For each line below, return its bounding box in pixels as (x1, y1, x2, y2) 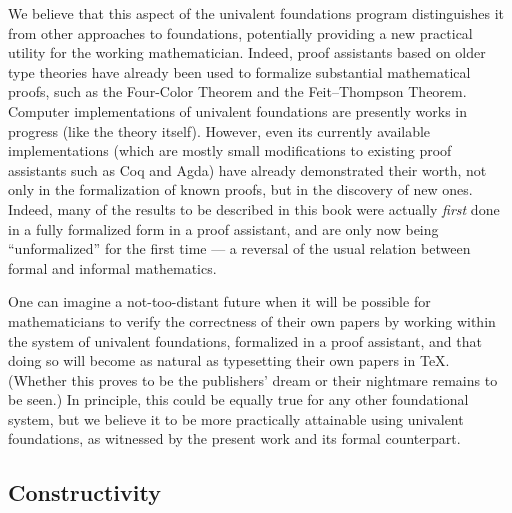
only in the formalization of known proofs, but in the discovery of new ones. (8, 179, 473, 200)
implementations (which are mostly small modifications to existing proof (8, 140, 452, 161)
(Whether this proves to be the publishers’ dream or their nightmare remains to (8, 369, 498, 390)
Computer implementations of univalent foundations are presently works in (8, 100, 467, 121)
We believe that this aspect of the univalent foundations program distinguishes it (8, 3, 505, 23)
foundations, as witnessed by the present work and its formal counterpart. (8, 428, 461, 449)
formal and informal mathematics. (8, 257, 217, 278)
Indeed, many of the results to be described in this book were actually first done (8, 198, 500, 219)
